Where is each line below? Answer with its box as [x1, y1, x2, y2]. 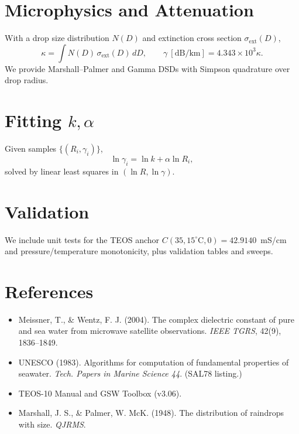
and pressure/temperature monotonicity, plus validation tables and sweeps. [5, 245, 273, 257]
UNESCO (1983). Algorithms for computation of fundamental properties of [18, 356, 289, 368]
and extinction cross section [142, 32, 242, 44]
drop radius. [5, 74, 49, 86]
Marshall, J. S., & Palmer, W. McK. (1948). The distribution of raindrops [18, 406, 284, 419]
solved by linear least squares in [5, 165, 119, 177]
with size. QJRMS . [18, 418, 86, 430]
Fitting [5, 108, 62, 132]
